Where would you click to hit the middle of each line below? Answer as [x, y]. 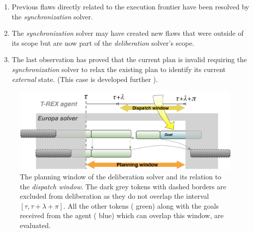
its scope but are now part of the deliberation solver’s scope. [103, 42]
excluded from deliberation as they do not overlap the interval [115, 196]
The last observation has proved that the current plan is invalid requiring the [129, 59]
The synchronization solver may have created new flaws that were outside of [127, 33]
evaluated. [35, 225]
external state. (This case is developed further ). [85, 79]
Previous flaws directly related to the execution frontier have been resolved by [130, 6]
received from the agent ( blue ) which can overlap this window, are [122, 215]
